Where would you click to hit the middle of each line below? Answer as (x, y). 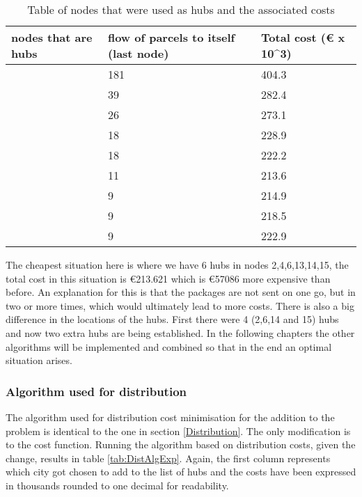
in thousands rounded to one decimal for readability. (117, 485)
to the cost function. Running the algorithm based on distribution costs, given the (181, 444)
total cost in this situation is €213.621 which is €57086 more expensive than (168, 278)
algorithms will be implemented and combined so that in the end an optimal (169, 346)
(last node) (138, 53)
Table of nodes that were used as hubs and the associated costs (181, 9)
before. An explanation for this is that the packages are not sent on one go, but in (181, 292)
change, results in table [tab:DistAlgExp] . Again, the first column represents (168, 458)
